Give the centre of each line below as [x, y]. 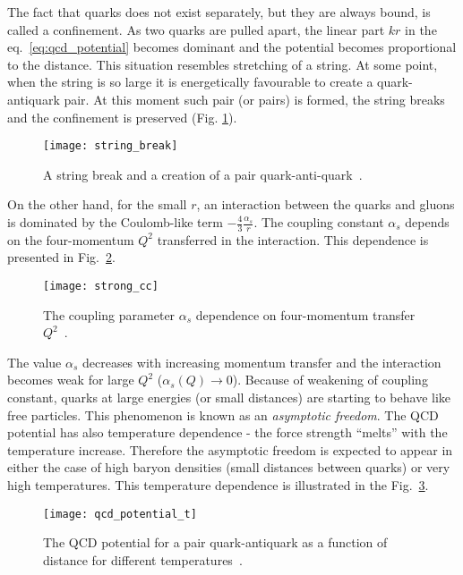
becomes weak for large [71, 380]
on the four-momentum [71, 239]
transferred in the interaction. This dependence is [293, 239]
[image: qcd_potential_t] [120, 514]
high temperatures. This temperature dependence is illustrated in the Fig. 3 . [218, 485]
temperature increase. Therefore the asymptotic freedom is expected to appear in [230, 449]
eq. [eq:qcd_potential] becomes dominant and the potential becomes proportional [232, 47]
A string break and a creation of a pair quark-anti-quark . [203, 174]
